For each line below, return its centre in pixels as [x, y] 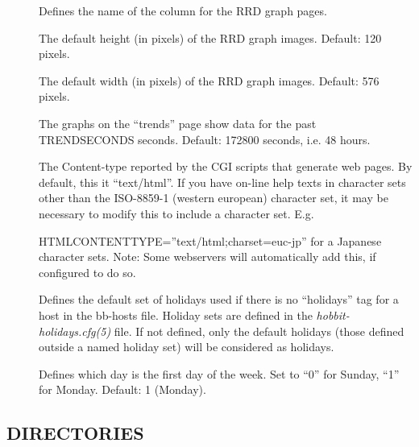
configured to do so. [87, 272]
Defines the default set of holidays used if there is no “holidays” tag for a [219, 299]
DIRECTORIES [75, 433]
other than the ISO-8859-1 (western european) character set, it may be [214, 198]
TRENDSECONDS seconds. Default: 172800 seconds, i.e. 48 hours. [205, 139]
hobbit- [333, 315]
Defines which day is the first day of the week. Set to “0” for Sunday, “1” [219, 373]
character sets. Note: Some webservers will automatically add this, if [207, 257]
